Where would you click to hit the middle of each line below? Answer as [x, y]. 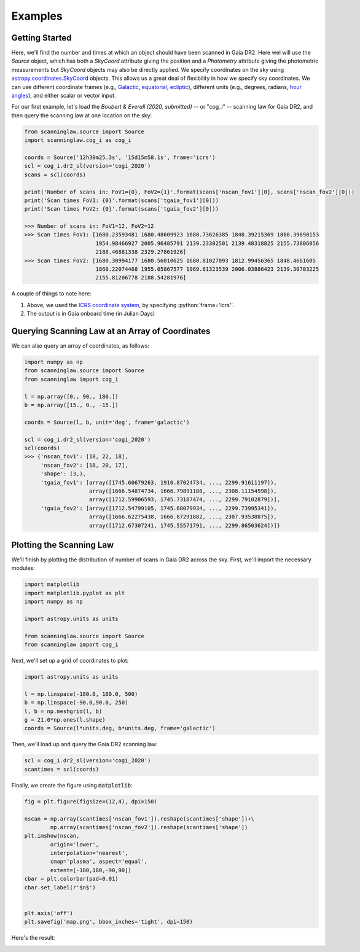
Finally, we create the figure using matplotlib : [72, 785]
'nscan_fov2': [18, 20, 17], [84, 465]
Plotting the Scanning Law [63, 544]
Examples [37, 16]
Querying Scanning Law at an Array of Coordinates [111, 331]
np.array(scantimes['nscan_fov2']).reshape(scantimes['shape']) [149, 827]
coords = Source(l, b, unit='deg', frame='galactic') [107, 422]
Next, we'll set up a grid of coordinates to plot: [70, 661]
